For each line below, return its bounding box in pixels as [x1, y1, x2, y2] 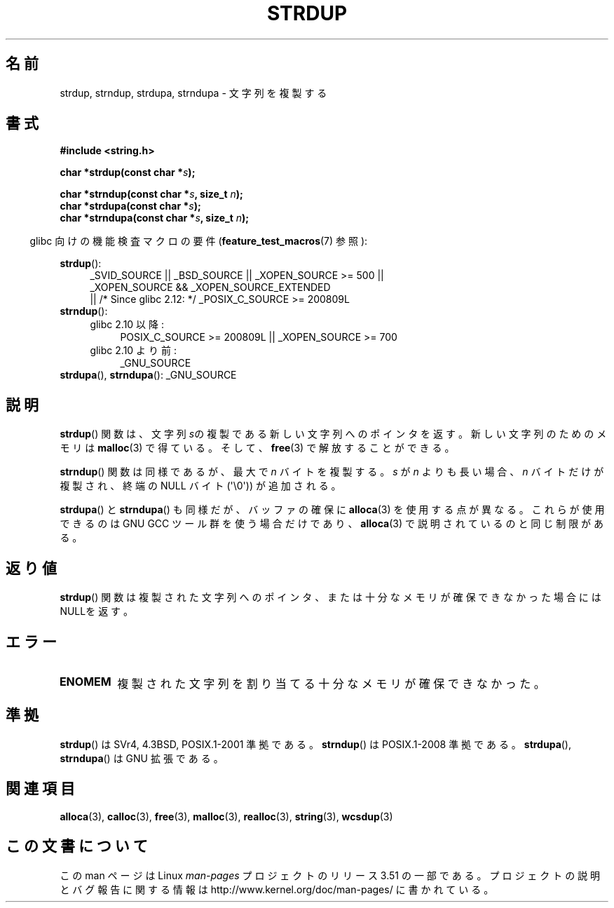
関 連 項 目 [6, 780, 75, 798]
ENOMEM [59, 674, 111, 689]
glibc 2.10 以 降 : [90, 318, 164, 331]
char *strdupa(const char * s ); [60, 200, 201, 212]
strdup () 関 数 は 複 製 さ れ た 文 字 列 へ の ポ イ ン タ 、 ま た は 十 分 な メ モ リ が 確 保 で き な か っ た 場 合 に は [60, 591, 601, 604]
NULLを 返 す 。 [60, 605, 134, 618]
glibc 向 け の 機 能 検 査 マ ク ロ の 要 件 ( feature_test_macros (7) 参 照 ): [29, 235, 368, 248]
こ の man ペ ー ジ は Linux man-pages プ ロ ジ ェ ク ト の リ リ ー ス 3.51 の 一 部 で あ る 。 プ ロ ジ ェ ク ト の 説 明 [60, 869, 601, 881]
